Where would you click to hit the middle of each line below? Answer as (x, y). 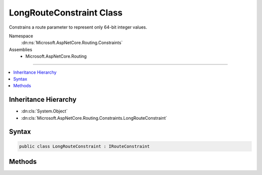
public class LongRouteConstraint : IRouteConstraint (84, 146)
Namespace (21, 36)
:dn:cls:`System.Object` (44, 111)
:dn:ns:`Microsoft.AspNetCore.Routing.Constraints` (72, 43)
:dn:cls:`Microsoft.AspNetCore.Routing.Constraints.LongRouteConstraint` (94, 118)
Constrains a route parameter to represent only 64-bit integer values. (78, 27)
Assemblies (21, 49)
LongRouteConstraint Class (66, 13)
